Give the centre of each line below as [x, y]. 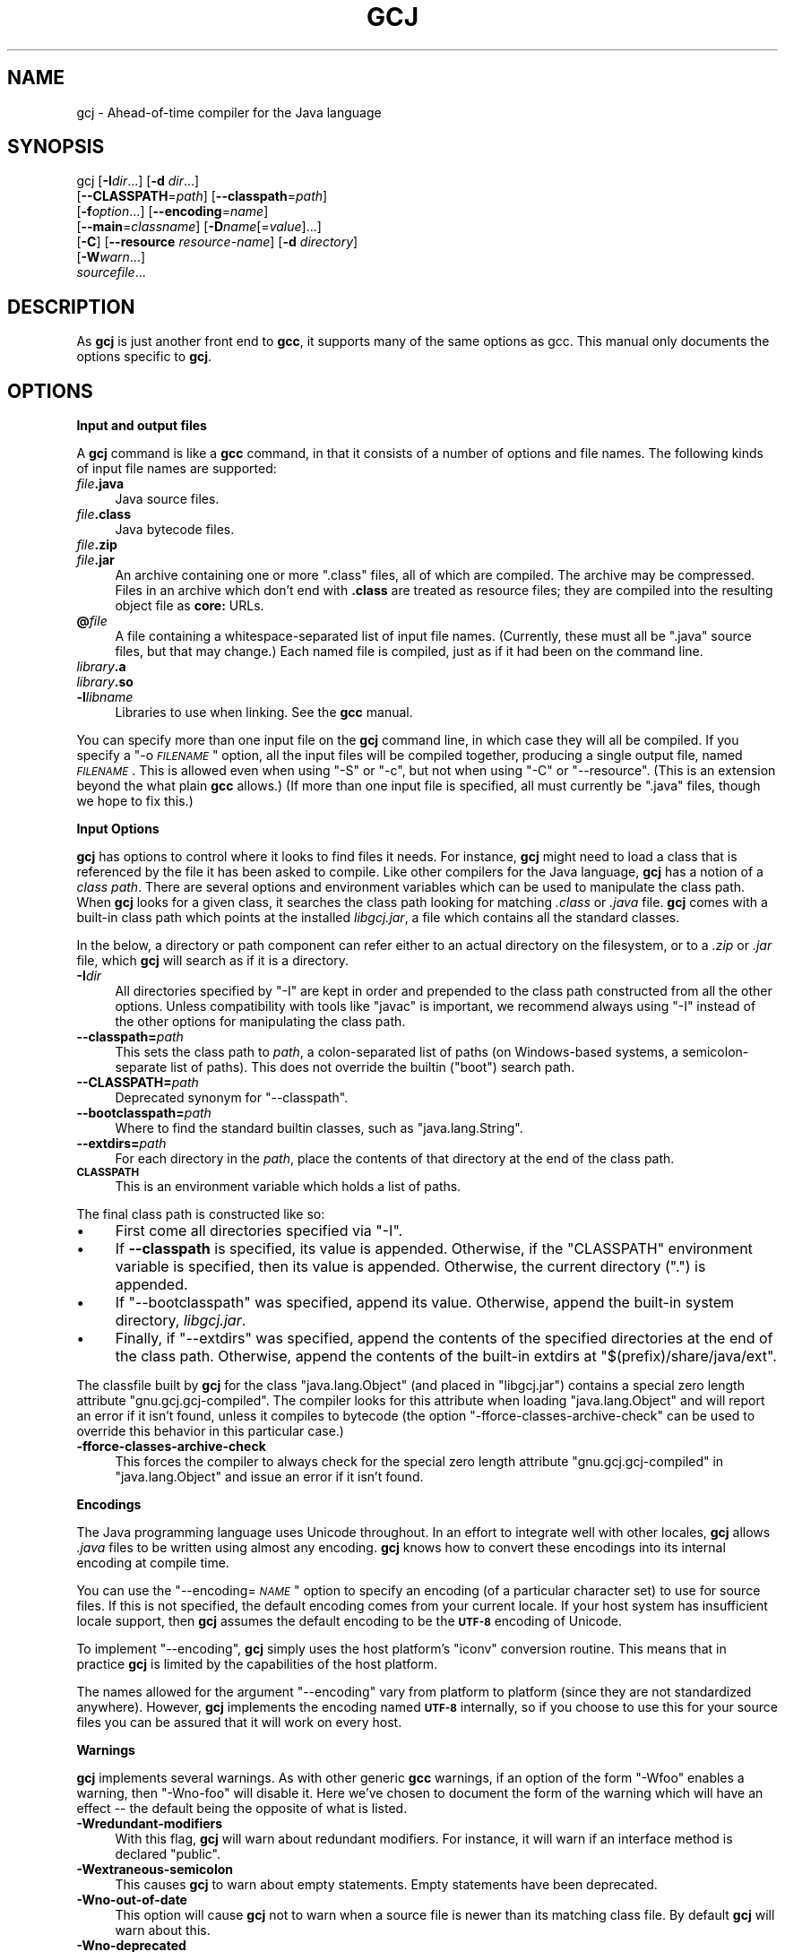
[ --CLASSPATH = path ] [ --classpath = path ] [202, 196]
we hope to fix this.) [135, 801]
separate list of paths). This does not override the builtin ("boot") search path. [345, 1067]
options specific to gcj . [144, 357]
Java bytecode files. [175, 530]
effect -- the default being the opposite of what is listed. [242, 1809]
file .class [104, 514]
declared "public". [168, 1854]
